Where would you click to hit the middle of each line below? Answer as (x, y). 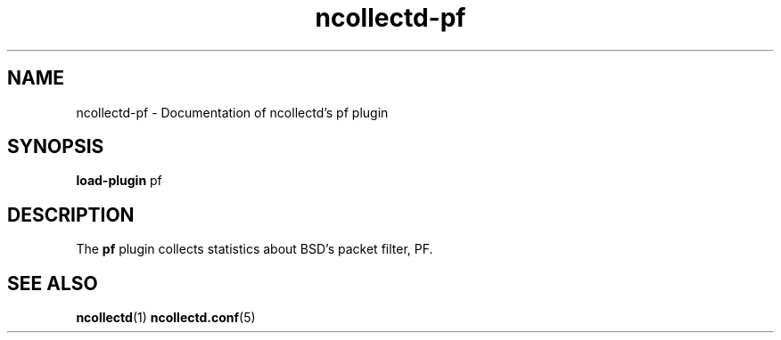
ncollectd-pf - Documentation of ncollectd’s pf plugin (232, 112)
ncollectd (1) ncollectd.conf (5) (166, 318)
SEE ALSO (53, 283)
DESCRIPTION (71, 215)
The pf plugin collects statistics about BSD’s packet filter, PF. (255, 249)
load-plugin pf (119, 181)
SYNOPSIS (56, 147)
